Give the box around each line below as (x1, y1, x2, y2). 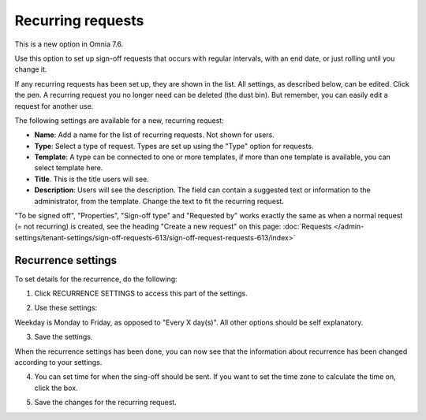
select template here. (34, 163, 103, 173)
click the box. (34, 383, 78, 392)
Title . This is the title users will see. (34, 174, 149, 184)
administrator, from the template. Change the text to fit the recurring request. (34, 196, 284, 206)
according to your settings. (14, 358, 103, 367)
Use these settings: (34, 303, 98, 313)
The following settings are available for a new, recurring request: (14, 115, 224, 125)
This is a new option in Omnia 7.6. (14, 39, 124, 49)
